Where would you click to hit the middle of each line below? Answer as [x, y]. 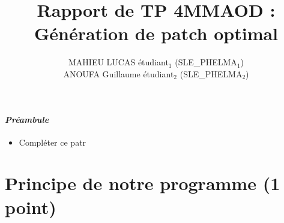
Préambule [27, 119]
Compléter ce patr [53, 142]
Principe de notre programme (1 [143, 183]
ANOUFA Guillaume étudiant [119, 73]
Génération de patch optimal [156, 33]
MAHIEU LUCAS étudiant [118, 62]
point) [31, 207]
